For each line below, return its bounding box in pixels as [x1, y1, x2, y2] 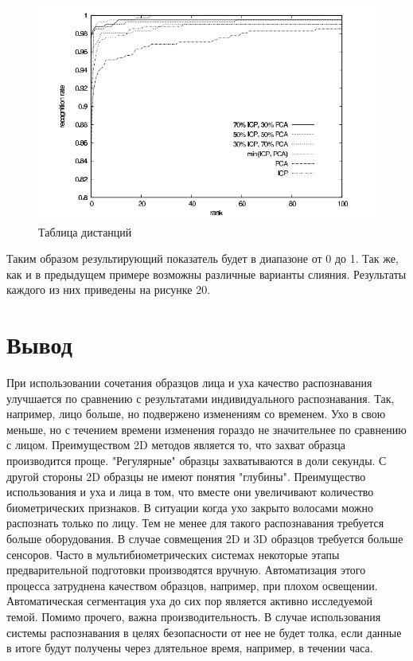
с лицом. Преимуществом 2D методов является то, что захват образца [6, 436, 346, 453]
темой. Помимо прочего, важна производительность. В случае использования [6, 608, 381, 624]
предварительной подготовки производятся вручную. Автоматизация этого [6, 561, 366, 578]
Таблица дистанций [38, 223, 132, 240]
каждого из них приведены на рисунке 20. [6, 281, 211, 298]
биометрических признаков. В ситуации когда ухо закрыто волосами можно [6, 499, 374, 515]
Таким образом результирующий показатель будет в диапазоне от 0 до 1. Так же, [6, 250, 399, 267]
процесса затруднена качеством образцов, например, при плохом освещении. [6, 577, 378, 593]
